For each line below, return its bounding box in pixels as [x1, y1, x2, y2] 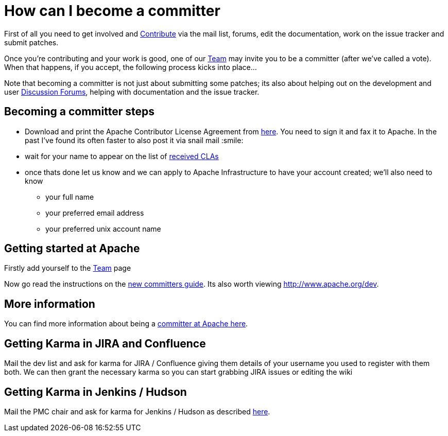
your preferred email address [45, 208, 144, 217]
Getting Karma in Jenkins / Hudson [4, 385, 187, 398]
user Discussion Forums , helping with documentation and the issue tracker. [4, 87, 260, 96]
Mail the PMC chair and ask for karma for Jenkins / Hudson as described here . [4, 407, 270, 416]
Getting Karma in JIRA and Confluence [4, 337, 206, 350]
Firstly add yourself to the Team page [4, 264, 131, 273]
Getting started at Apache [4, 242, 140, 255]
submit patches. [4, 38, 59, 47]
